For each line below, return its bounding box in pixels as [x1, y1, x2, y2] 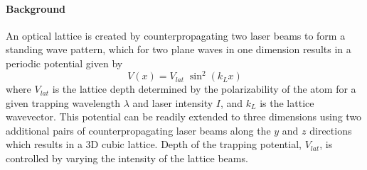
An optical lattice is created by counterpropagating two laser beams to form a [6, 28, 346, 42]
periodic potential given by [6, 55, 123, 70]
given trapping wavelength [6, 95, 121, 110]
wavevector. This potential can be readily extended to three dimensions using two [6, 109, 362, 124]
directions [309, 123, 352, 137]
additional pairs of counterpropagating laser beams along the [6, 123, 271, 137]
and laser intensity [132, 95, 213, 110]
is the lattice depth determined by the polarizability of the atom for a [52, 81, 356, 96]
